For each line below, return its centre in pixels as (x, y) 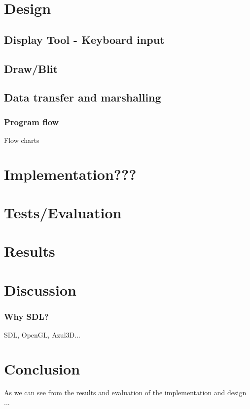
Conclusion (42, 369)
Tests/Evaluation (63, 213)
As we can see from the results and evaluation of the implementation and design (125, 392)
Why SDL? (26, 316)
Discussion (40, 290)
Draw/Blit (31, 68)
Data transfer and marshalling (83, 97)
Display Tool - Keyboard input (84, 39)
